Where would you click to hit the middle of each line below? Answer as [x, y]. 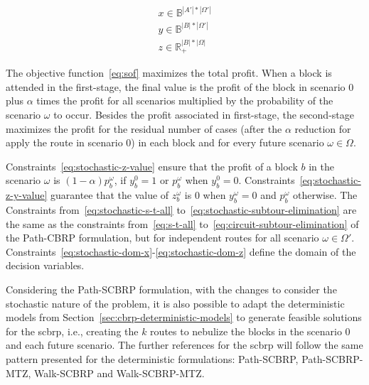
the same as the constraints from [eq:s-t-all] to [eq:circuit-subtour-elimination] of [182, 223]
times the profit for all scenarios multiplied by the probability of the [185, 101]
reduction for [323, 128]
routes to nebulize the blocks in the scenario [246, 331]
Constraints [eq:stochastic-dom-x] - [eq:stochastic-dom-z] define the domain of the [181, 251]
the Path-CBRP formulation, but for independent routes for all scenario [162, 238]
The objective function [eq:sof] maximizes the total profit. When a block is [169, 73]
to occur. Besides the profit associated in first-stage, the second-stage [204, 115]
